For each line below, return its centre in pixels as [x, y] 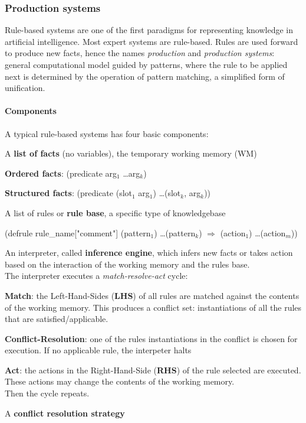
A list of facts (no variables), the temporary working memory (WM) [131, 153]
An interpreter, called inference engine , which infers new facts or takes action [149, 253]
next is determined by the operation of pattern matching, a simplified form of [145, 76]
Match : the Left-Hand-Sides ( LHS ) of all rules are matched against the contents [152, 295]
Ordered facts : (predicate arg [61, 173]
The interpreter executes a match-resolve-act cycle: [96, 276]
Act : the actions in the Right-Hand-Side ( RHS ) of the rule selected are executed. [153, 370]
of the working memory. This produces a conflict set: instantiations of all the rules [153, 307]
